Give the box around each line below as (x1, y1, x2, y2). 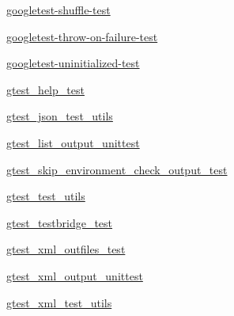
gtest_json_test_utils (6, 108, 113, 124)
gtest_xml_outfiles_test (6, 241, 126, 257)
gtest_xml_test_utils (6, 294, 112, 310)
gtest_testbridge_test (6, 214, 113, 230)
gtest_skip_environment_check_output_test (6, 161, 228, 177)
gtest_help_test (6, 81, 85, 97)
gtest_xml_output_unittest (6, 267, 143, 284)
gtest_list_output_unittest (6, 134, 140, 150)
